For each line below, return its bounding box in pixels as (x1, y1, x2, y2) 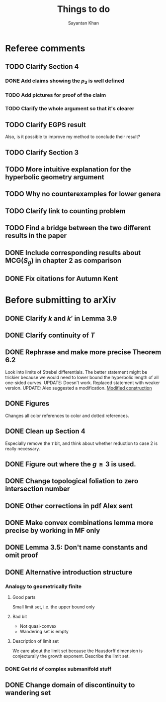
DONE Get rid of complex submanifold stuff (5, 666, 112, 673)
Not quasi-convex (19, 623, 57, 629)
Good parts (12, 594, 36, 600)
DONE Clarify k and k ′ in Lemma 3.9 (5, 314, 117, 322)
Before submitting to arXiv (5, 294, 116, 306)
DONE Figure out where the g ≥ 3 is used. (5, 460, 136, 468)
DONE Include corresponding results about (5, 248, 141, 257)
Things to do (57, 3, 110, 15)
